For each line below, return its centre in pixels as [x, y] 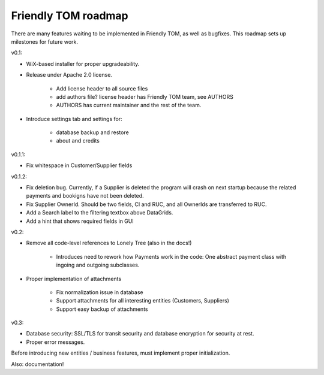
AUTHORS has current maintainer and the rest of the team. [129, 105]
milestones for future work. [44, 41]
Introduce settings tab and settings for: [74, 119]
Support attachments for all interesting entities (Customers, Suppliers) [142, 301]
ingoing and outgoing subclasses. [98, 265]
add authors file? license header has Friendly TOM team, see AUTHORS [145, 96]
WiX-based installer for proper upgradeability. [83, 63]
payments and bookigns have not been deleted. [85, 196]
